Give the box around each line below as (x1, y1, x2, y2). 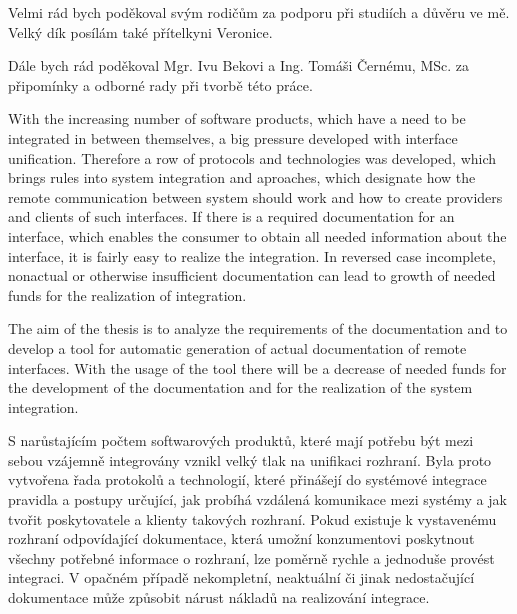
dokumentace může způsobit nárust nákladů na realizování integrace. (8, 587, 430, 608)
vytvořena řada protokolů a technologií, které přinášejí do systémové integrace (8, 469, 487, 490)
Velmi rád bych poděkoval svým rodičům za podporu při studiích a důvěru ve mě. (8, 2, 510, 22)
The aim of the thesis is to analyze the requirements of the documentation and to (8, 318, 508, 339)
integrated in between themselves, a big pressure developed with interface (8, 127, 458, 148)
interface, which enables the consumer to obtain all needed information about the (8, 225, 507, 246)
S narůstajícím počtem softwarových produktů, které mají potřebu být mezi (8, 430, 474, 451)
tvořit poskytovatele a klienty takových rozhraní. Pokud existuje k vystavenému (8, 508, 497, 529)
